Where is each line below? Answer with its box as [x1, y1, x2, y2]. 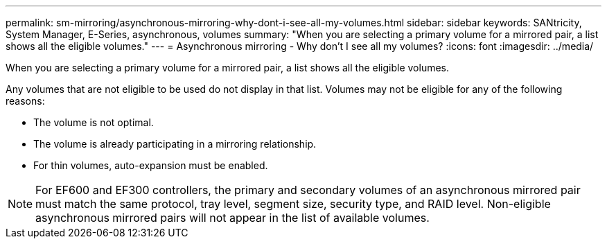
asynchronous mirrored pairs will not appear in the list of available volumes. [35, 211, 430, 225]
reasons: [6, 95, 45, 107]
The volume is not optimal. [33, 116, 154, 128]
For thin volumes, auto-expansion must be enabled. [33, 159, 268, 171]
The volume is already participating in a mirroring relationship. [33, 138, 317, 150]
